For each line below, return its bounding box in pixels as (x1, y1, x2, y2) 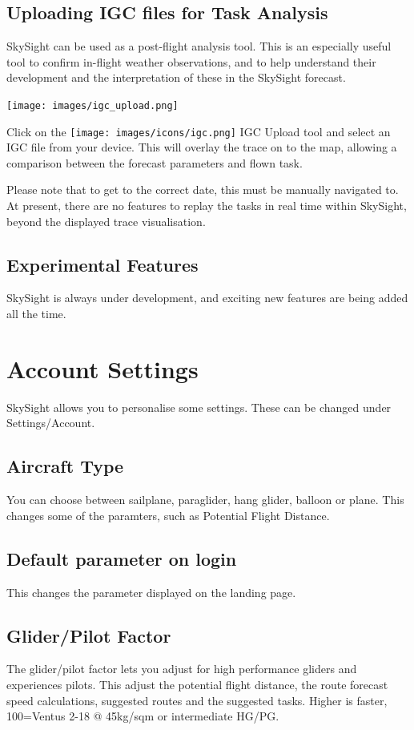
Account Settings (6, 352, 199, 385)
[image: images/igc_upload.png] (6, 99, 179, 111)
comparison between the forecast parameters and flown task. (6, 154, 303, 171)
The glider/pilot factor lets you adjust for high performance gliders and (6, 660, 357, 677)
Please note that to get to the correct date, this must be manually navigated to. (6, 181, 399, 198)
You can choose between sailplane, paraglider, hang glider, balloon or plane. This (6, 491, 404, 508)
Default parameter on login (6, 546, 237, 571)
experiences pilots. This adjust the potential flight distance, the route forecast (6, 676, 388, 692)
